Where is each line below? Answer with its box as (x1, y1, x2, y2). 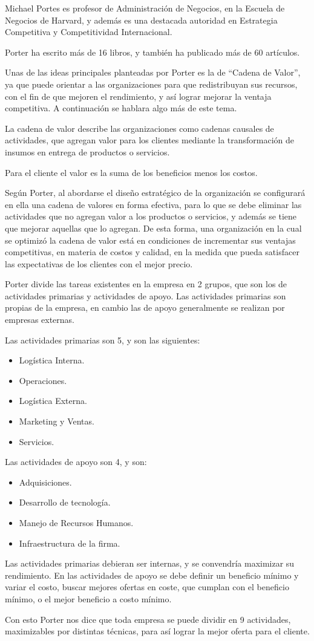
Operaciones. (19, 374, 67, 386)
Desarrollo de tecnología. (19, 496, 111, 509)
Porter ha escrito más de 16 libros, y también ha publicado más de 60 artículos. (5, 45, 300, 58)
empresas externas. (5, 313, 75, 326)
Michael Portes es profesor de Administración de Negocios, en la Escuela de (5, 2, 285, 14)
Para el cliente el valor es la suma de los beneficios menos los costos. (5, 166, 258, 178)
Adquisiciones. (19, 475, 72, 488)
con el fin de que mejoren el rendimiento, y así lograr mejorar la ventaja (5, 89, 272, 102)
